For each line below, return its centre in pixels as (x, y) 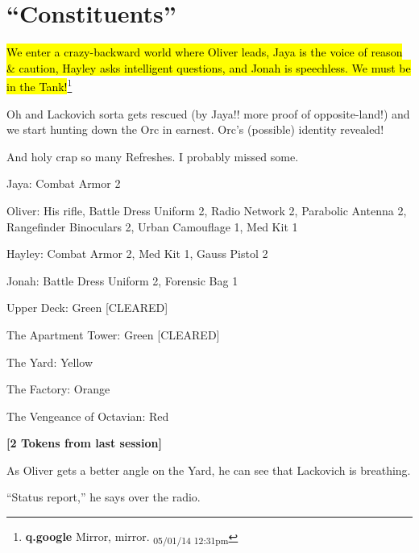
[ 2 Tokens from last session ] (84, 443)
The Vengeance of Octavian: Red (88, 416)
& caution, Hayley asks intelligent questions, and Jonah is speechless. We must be (209, 67)
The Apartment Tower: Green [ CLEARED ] (113, 334)
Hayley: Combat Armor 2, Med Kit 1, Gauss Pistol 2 (137, 254)
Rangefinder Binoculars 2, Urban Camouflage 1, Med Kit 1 (152, 226)
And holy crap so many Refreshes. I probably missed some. (153, 156)
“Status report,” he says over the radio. (104, 497)
